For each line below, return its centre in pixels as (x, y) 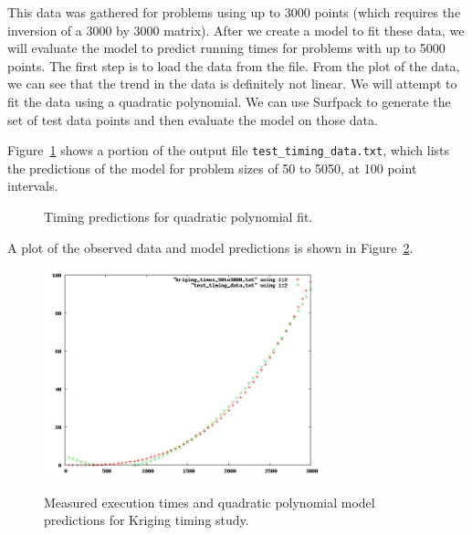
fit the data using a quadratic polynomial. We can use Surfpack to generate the (229, 101)
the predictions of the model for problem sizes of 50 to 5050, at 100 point (212, 168)
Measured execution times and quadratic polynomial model (210, 502)
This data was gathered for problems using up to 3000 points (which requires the (234, 12)
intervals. (33, 186)
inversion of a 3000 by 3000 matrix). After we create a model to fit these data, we (236, 30)
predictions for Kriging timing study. (147, 520)
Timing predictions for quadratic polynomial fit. (178, 216)
